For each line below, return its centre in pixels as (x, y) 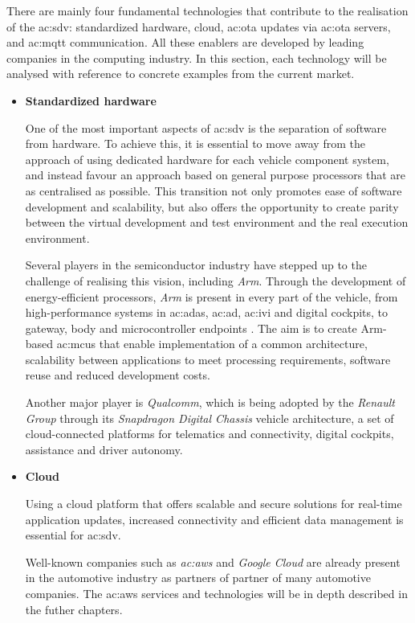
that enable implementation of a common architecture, (233, 344)
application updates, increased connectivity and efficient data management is (214, 519)
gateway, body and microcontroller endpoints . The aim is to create (191, 328)
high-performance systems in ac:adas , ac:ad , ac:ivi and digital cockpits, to (207, 312)
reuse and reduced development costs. (118, 375)
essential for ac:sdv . (73, 535)
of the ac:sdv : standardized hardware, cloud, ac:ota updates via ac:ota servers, (199, 26)
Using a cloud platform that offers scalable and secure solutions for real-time (214, 504)
